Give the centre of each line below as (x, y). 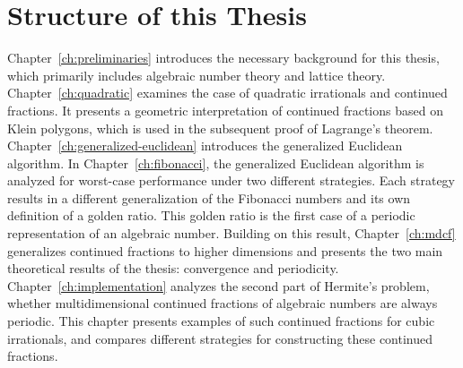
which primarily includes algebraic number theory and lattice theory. (197, 75)
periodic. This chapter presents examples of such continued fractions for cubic (221, 321)
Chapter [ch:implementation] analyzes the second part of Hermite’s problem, (218, 285)
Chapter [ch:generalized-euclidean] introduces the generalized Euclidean (205, 145)
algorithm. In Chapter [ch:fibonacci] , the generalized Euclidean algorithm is (216, 163)
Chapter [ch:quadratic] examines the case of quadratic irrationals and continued (227, 93)
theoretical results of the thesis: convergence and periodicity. (173, 268)
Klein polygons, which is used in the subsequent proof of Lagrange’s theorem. (220, 128)
